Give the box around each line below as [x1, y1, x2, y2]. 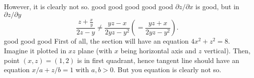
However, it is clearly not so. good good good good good [4, 1, 173, 11]
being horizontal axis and [120, 45, 196, 55]
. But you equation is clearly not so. [113, 64, 221, 75]
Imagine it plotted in [4, 45, 67, 55]
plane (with [78, 45, 113, 55]
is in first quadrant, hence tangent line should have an [77, 55, 239, 65]
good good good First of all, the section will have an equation [4, 36, 189, 46]
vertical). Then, [204, 45, 251, 55]
